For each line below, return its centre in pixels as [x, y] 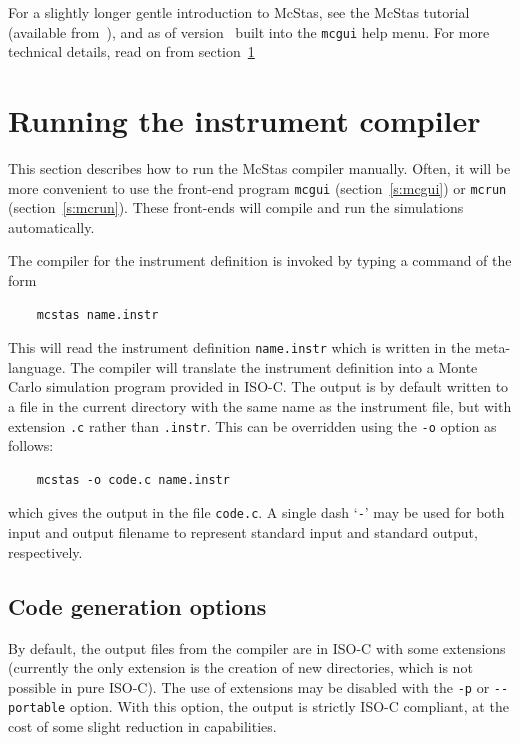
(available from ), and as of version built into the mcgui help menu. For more [249, 31]
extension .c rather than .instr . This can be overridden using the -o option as [252, 425]
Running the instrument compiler [244, 120]
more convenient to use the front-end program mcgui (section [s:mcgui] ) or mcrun [257, 187]
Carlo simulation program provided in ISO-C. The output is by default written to [258, 386]
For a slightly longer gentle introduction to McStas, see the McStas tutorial [239, 12]
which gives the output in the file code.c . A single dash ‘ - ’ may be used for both [256, 512]
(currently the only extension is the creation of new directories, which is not [240, 667]
